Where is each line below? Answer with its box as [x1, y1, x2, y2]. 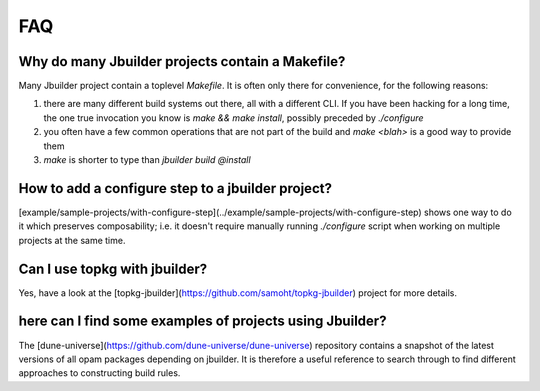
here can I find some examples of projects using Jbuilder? [18, 313, 387, 330]
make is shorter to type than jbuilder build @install [43, 154, 251, 166]
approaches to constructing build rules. [18, 367, 181, 379]
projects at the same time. [18, 234, 126, 246]
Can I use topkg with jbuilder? [18, 260, 208, 277]
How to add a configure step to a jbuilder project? [18, 180, 332, 197]
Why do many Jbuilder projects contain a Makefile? [18, 53, 346, 70]
